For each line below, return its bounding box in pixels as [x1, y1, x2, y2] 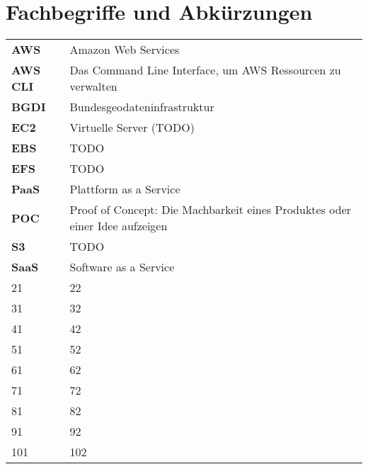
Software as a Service [69, 259, 175, 276]
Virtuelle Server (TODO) [69, 119, 195, 136]
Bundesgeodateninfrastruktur [69, 98, 214, 115]
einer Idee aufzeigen [69, 217, 168, 234]
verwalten [69, 78, 117, 95]
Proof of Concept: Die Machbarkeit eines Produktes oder [69, 201, 352, 218]
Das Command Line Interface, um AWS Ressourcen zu [69, 62, 341, 79]
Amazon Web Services [69, 41, 180, 58]
